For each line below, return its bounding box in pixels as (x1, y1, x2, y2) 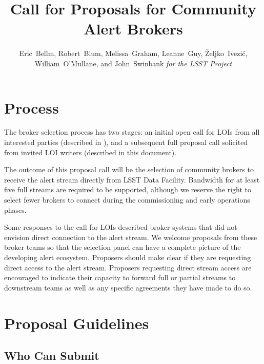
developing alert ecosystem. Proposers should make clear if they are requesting (4, 251, 251, 262)
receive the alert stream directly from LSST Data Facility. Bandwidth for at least (4, 174, 260, 185)
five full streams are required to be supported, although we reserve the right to (4, 184, 252, 195)
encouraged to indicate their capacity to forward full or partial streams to (4, 272, 236, 283)
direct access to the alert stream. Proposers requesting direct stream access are (4, 262, 252, 272)
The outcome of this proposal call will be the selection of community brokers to (4, 164, 254, 175)
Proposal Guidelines (4, 312, 149, 333)
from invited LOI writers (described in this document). (4, 147, 177, 157)
